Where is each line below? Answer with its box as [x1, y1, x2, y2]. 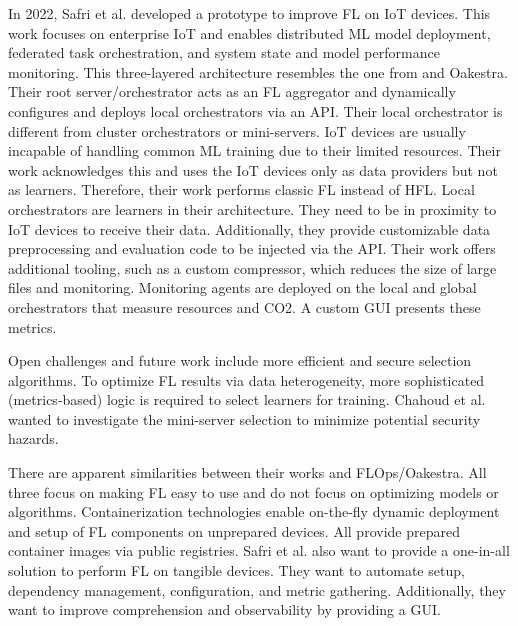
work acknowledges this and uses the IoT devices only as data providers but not [8, 159, 498, 180]
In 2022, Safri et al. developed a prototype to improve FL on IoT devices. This [8, 3, 491, 23]
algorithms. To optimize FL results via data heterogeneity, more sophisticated [8, 369, 485, 390]
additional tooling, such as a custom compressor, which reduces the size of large [8, 257, 497, 278]
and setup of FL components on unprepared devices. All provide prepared [8, 520, 460, 541]
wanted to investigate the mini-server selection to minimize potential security [8, 408, 481, 429]
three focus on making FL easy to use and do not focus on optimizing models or [8, 481, 499, 502]
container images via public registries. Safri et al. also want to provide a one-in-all [8, 540, 510, 561]
